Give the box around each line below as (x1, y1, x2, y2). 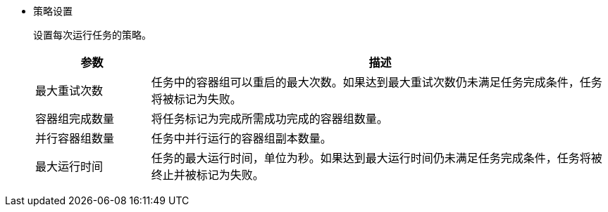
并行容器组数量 (35, 131, 115, 145)
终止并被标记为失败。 (151, 168, 264, 182)
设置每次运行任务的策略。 (33, 29, 151, 41)
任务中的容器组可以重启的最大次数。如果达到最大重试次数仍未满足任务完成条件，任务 (151, 75, 602, 89)
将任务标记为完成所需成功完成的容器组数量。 (151, 112, 388, 126)
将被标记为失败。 (151, 92, 242, 106)
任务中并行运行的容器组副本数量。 (151, 131, 332, 145)
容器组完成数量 (35, 112, 115, 126)
